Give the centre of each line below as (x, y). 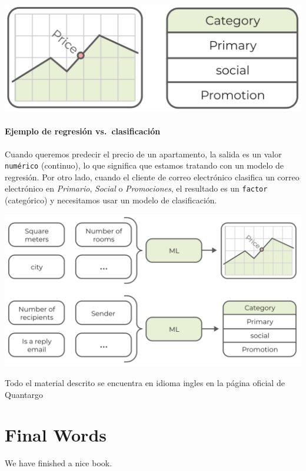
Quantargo (24, 394)
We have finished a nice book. (59, 463)
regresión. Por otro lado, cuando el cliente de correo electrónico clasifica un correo (152, 177)
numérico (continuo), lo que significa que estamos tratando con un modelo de (144, 165)
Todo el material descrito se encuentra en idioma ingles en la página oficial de (145, 383)
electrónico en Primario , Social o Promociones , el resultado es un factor (136, 188)
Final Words (56, 435)
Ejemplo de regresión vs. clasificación (83, 131)
